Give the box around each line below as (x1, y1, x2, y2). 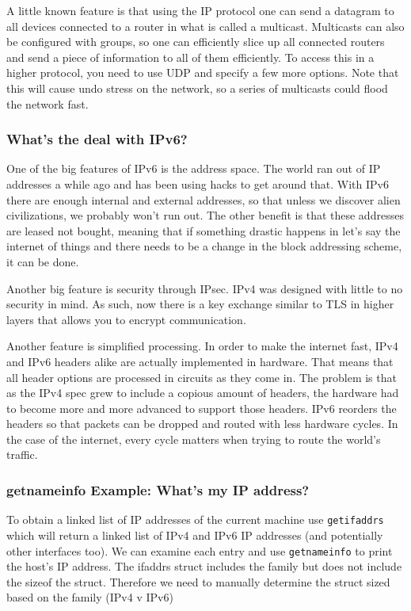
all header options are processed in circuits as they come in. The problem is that (6, 369, 397, 385)
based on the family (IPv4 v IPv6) (6, 589, 173, 605)
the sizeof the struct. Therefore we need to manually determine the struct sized (6, 573, 390, 590)
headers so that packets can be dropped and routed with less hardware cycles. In (6, 415, 398, 432)
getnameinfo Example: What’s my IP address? (6, 479, 310, 499)
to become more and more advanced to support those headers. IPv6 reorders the (6, 399, 397, 416)
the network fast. (6, 95, 89, 112)
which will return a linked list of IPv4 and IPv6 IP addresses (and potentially (6, 526, 383, 543)
